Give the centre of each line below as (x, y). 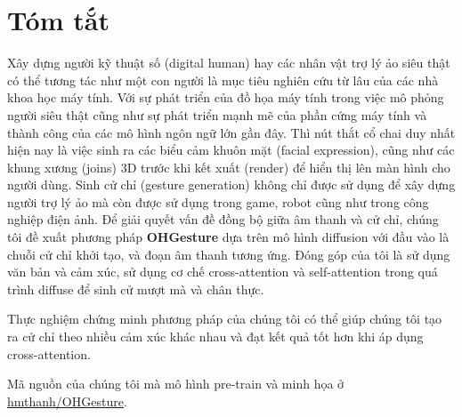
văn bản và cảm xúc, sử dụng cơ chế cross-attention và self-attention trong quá (223, 272)
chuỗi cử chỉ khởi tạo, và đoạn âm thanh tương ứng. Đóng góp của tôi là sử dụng (229, 254)
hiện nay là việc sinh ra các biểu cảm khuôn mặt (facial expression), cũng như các (231, 150)
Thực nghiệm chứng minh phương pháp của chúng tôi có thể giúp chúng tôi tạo (225, 319)
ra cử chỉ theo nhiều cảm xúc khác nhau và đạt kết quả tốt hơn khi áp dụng (215, 337)
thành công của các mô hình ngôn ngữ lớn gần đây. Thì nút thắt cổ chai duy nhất (231, 132)
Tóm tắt (58, 20)
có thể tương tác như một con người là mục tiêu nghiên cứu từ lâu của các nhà (223, 80)
